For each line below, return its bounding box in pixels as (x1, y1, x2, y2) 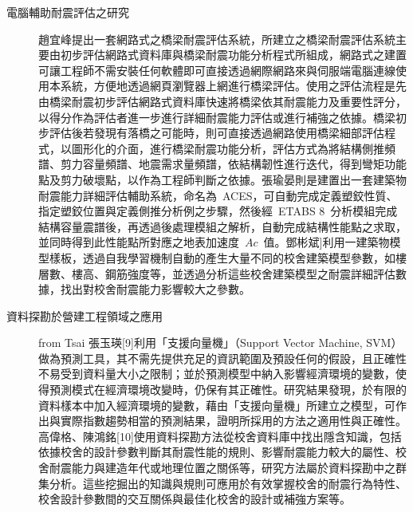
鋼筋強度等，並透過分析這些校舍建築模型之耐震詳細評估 (104, 265, 395, 282)
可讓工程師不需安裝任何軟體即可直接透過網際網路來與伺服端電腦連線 (38, 61, 395, 78)
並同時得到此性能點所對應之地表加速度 (38, 234, 239, 250)
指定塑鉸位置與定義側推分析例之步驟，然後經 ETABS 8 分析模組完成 (38, 203, 398, 219)
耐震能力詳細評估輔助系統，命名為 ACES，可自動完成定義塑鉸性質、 (38, 187, 398, 203)
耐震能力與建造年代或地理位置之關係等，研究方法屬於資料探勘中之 (49, 459, 395, 476)
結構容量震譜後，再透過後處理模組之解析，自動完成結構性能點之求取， (38, 218, 407, 234)
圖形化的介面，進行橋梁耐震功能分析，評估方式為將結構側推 (71, 140, 384, 156)
